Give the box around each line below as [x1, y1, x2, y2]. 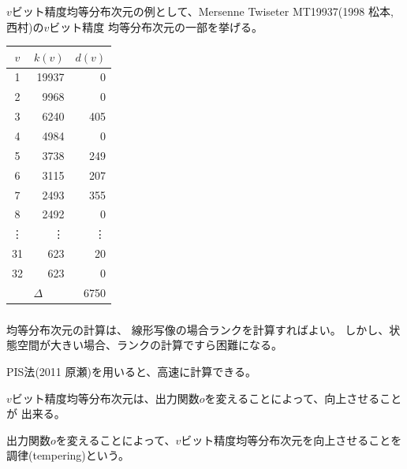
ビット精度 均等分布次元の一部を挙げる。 [49, 18, 263, 35]
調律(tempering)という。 [6, 447, 129, 463]
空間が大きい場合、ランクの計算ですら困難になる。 [17, 337, 282, 353]
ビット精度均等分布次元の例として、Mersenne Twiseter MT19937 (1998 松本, [11, 2, 394, 19]
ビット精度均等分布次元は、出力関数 [11, 389, 200, 406]
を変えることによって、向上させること [204, 389, 402, 406]
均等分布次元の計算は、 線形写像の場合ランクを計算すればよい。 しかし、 [6, 321, 390, 337]
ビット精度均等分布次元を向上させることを [181, 431, 402, 448]
